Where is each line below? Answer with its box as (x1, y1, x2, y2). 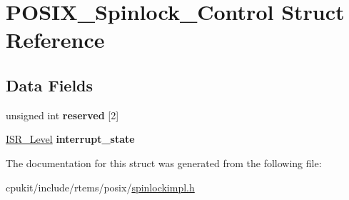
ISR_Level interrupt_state (6, 131, 135, 146)
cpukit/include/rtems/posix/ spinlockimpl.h (6, 179, 195, 194)
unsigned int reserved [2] (6, 107, 119, 122)
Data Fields (6, 74, 93, 96)
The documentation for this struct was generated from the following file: (6, 155, 322, 170)
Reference (6, 25, 105, 54)
